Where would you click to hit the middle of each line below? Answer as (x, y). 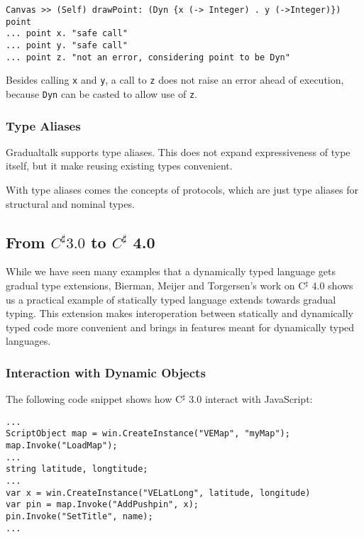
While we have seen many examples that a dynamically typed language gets (171, 271)
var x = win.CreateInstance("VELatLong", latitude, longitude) (158, 493)
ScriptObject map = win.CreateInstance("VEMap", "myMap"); (148, 434)
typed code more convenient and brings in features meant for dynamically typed (180, 327)
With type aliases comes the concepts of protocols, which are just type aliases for (182, 189)
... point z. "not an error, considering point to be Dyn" (148, 57)
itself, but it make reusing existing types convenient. (119, 166)
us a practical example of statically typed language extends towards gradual (171, 299)
